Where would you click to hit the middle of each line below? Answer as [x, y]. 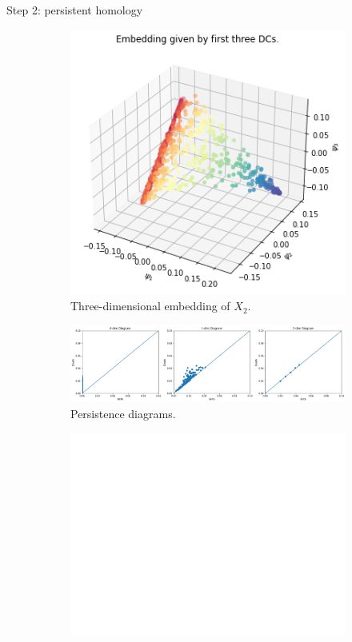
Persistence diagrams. [123, 413]
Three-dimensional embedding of [150, 306]
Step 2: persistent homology [75, 10]
